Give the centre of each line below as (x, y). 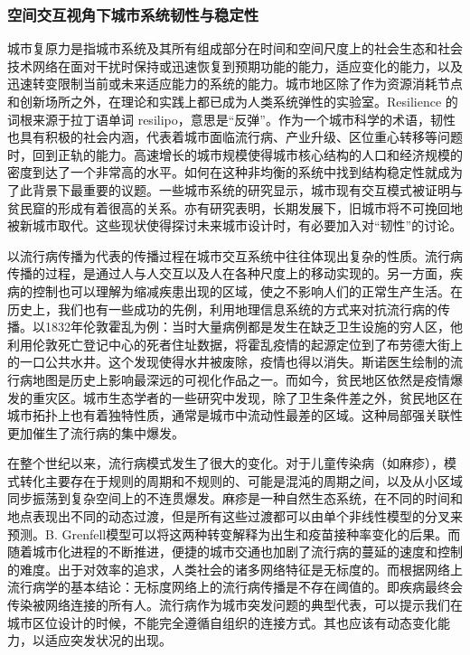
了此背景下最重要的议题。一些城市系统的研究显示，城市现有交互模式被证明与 (235, 189)
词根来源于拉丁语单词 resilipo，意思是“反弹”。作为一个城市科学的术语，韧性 (231, 119)
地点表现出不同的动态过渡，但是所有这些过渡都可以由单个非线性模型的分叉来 (235, 516)
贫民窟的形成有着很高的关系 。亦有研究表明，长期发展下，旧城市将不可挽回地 (235, 207)
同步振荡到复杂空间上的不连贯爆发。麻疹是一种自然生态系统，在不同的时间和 (235, 498)
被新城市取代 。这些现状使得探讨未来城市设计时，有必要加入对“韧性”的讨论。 (235, 225)
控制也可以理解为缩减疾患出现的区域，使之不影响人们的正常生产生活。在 (247, 290)
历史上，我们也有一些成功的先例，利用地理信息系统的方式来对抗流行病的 (222, 309)
